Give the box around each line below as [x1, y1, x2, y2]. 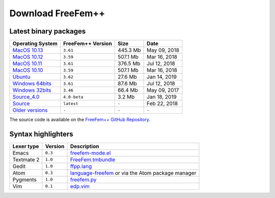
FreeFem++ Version [63, 40, 112, 47]
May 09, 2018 [147, 47, 179, 54]
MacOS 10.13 [12, 47, 43, 54]
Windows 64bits [12, 80, 52, 87]
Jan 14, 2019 [147, 74, 177, 81]
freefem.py [70, 176, 97, 183]
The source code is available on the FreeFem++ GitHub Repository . [9, 117, 150, 123]
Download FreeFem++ [9, 8, 105, 19]
